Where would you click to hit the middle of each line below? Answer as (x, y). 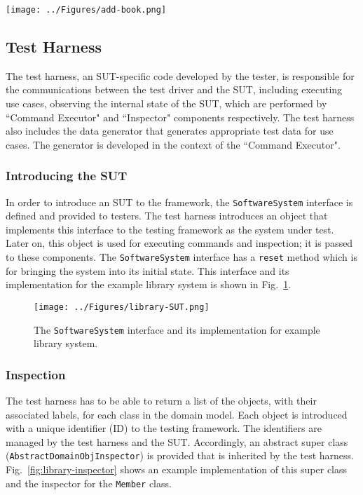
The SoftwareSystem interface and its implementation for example (177, 329)
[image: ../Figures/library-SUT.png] (122, 307)
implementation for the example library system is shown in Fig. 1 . (149, 284)
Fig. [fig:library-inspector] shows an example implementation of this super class (177, 469)
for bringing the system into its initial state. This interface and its (148, 270)
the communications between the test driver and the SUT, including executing (174, 89)
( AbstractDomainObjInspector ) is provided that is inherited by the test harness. (180, 455)
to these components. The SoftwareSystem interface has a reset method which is (181, 257)
